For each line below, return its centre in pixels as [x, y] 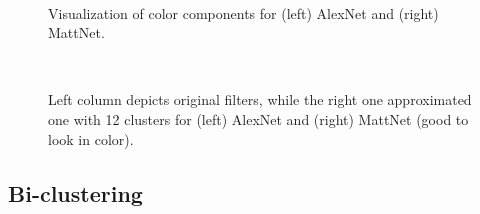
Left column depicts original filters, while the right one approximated [260, 99]
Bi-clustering [75, 192]
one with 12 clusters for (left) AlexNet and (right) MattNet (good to [258, 118]
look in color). [91, 138]
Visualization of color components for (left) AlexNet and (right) [243, 12]
